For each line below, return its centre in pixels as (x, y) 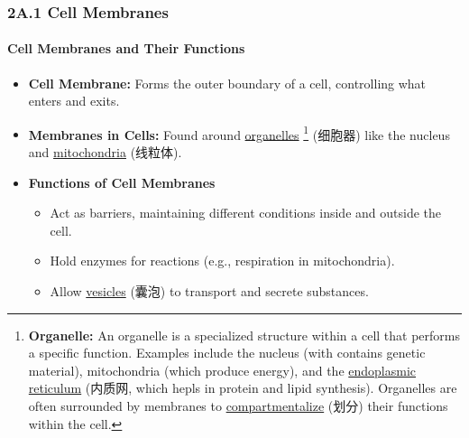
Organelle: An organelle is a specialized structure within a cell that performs (244, 335)
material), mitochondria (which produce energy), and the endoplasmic (222, 370)
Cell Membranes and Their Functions (126, 48)
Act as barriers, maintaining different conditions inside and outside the (245, 213)
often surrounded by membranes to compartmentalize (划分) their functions (238, 406)
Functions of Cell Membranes (122, 182)
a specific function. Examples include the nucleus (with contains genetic (227, 353)
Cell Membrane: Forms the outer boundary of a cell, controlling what (227, 83)
